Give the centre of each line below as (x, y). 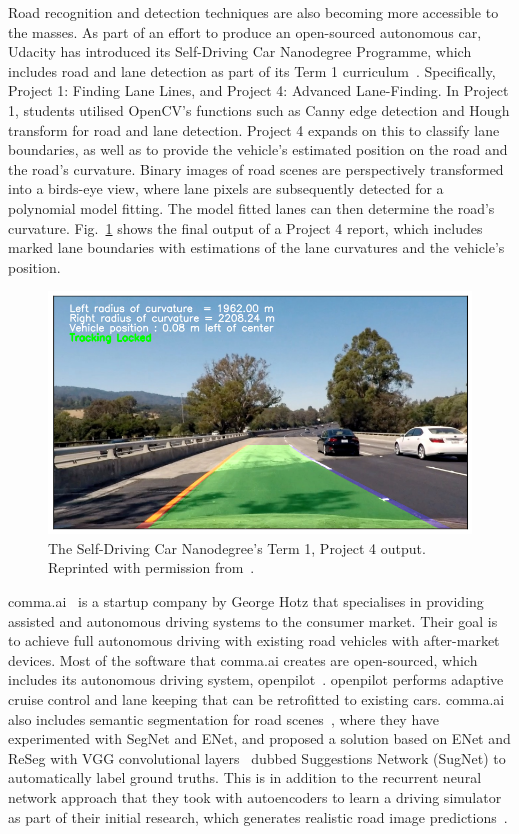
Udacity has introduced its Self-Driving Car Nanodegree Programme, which (240, 51)
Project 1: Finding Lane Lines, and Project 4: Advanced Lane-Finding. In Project (258, 90)
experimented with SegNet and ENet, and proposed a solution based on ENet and (259, 738)
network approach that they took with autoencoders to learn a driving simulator (255, 797)
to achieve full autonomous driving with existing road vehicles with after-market (254, 640)
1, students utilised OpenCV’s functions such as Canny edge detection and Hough (259, 109)
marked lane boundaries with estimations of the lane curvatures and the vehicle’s (256, 247)
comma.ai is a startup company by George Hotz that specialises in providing (246, 601)
